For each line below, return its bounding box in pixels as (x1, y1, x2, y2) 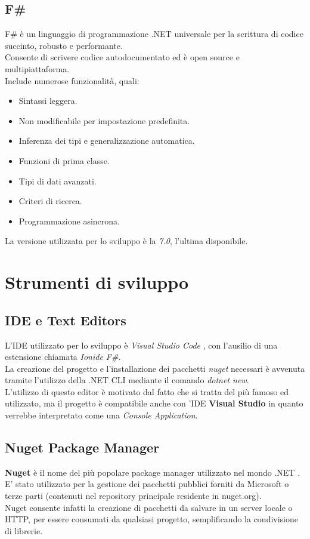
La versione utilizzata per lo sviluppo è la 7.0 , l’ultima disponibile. (5, 235, 248, 247)
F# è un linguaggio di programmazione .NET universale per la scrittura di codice (5, 27, 303, 40)
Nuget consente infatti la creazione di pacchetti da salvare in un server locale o (5, 501, 293, 513)
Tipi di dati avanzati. (18, 174, 97, 187)
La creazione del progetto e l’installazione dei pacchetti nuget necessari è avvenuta (5, 362, 305, 374)
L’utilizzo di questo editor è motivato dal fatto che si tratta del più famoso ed (5, 385, 289, 398)
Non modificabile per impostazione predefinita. (18, 114, 190, 127)
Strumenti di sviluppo (5, 270, 189, 294)
